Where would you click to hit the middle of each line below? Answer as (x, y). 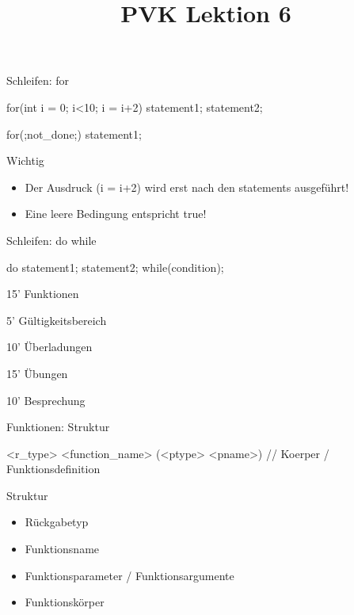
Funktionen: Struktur (58, 427)
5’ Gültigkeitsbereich (57, 320)
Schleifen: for (38, 80)
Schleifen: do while (51, 240)
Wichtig (25, 160)
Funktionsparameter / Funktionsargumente (129, 575)
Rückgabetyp (57, 522)
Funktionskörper (65, 602)
